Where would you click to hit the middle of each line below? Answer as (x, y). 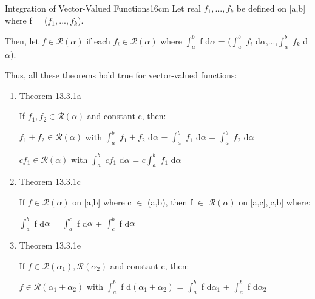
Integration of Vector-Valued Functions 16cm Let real (103, 8)
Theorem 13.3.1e (50, 245)
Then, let (22, 40)
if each (98, 40)
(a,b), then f (170, 202)
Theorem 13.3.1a (50, 95)
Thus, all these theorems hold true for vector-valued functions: (121, 75)
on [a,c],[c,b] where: (275, 202)
